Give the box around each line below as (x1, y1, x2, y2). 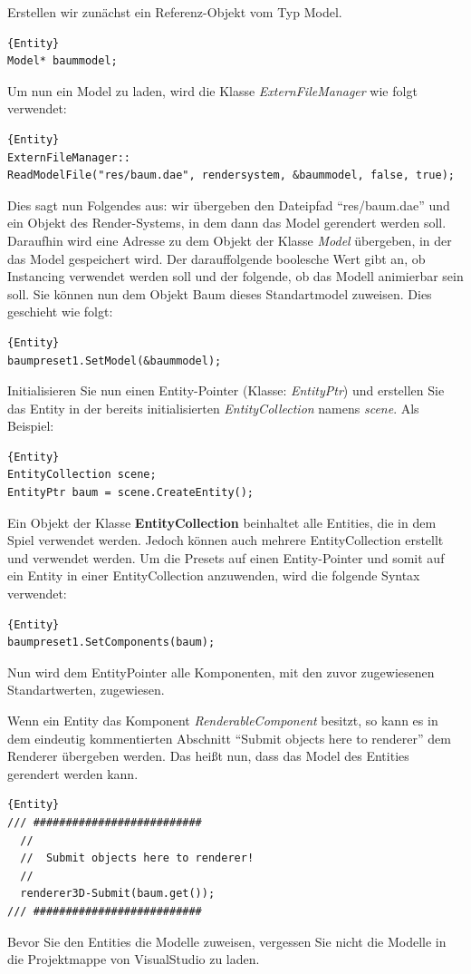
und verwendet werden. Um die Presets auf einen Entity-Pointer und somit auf (7, 548, 445, 567)
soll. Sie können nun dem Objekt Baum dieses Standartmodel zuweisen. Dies (7, 284, 432, 303)
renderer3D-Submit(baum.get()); (20, 887, 216, 901)
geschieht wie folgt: (7, 302, 113, 321)
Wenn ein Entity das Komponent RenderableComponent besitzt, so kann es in (7, 711, 438, 729)
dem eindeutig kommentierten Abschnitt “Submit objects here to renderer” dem (7, 728, 451, 747)
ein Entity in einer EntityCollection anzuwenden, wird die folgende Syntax (7, 566, 420, 585)
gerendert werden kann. (7, 764, 139, 783)
